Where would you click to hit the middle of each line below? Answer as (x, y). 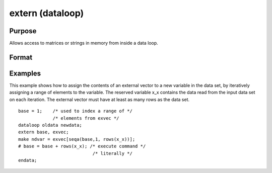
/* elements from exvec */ (86, 118)
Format (21, 57)
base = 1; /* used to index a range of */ (76, 111)
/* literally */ (113, 153)
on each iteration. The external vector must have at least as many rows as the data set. (99, 99)
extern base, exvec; (44, 132)
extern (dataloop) (47, 13)
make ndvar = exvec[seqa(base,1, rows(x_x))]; (77, 139)
